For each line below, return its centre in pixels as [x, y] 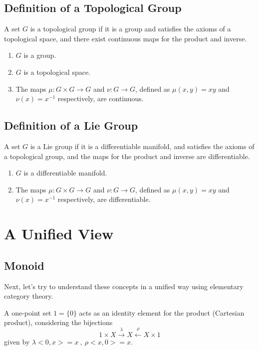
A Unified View [59, 234]
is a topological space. [57, 72]
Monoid [24, 265]
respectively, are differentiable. [104, 199]
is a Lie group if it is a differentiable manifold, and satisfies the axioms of [142, 146]
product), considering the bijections [58, 322]
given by [17, 341]
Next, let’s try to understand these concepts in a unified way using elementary [124, 286]
